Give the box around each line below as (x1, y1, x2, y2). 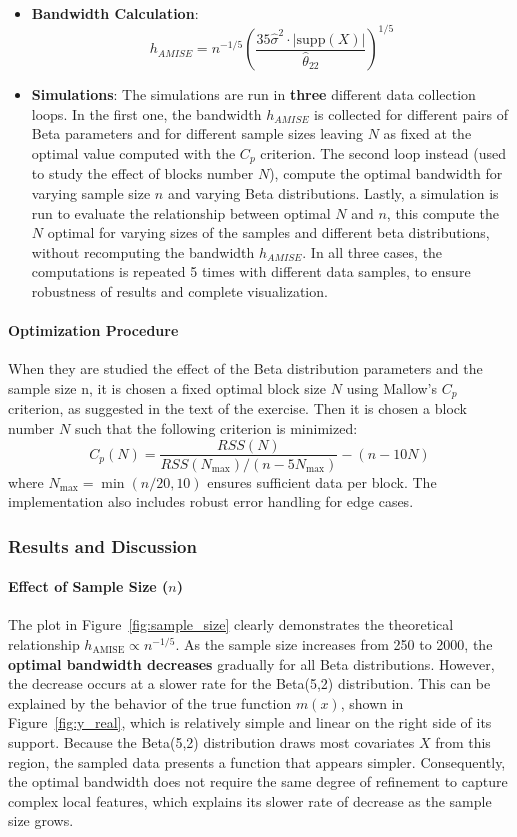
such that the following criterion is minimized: (74, 417, 358, 438)
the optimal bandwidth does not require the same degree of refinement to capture (8, 771, 508, 792)
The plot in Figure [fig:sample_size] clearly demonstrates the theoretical (8, 614, 454, 635)
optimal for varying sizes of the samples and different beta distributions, (47, 222, 490, 243)
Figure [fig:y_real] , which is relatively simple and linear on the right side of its (8, 712, 492, 733)
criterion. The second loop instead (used (260, 142, 506, 163)
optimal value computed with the (31, 142, 236, 163)
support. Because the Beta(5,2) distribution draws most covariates (8, 731, 415, 752)
